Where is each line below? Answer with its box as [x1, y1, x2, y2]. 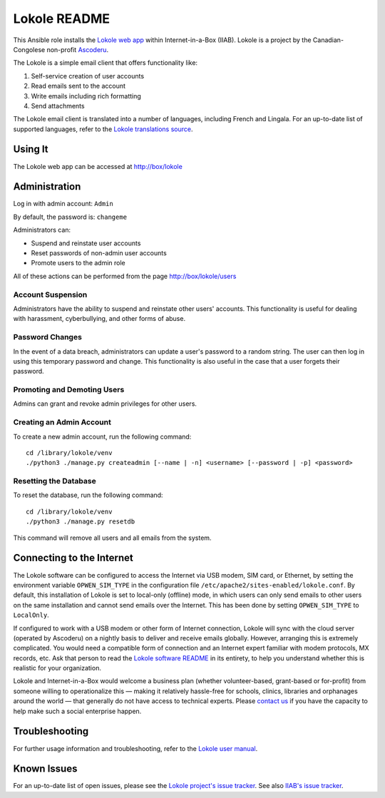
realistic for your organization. [13, 664, 101, 672]
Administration [13, 180, 81, 193]
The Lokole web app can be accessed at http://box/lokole [13, 162, 183, 170]
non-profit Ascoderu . [46, 45, 109, 53]
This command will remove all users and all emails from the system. [13, 533, 212, 542]
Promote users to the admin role [31, 259, 126, 267]
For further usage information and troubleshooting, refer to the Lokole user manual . [13, 744, 258, 752]
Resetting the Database [13, 476, 96, 486]
